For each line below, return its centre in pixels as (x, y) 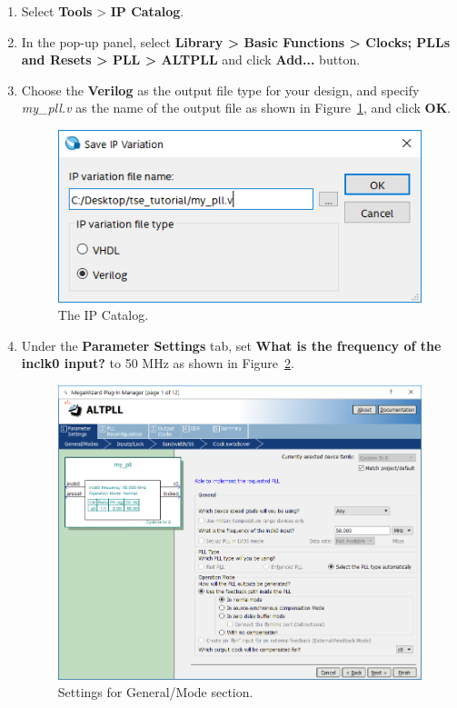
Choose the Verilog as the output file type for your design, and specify (220, 90)
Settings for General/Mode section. (155, 692)
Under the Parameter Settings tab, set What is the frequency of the (231, 345)
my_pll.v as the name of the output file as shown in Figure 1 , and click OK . (236, 108)
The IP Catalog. (103, 315)
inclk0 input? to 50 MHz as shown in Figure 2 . (158, 363)
